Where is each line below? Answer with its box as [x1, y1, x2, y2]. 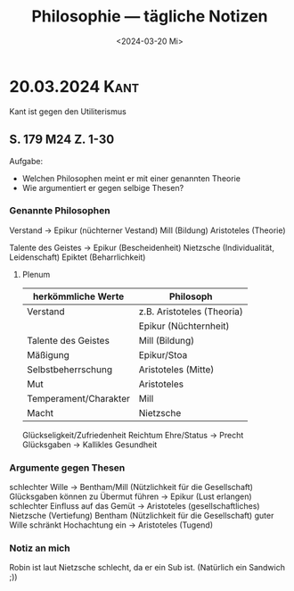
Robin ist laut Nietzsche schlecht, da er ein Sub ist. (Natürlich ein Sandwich [9, 562, 285, 573]
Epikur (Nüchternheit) [138, 320, 230, 332]
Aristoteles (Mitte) [138, 363, 215, 376]
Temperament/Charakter [26, 392, 131, 404]
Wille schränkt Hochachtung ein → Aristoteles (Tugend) [9, 520, 214, 530]
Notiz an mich [9, 542, 70, 554]
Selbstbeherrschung [26, 363, 113, 376]
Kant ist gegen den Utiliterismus [9, 105, 127, 117]
